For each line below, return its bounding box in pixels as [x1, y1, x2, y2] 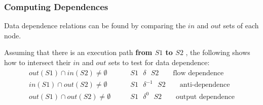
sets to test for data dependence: [108, 57, 210, 67]
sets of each [223, 20, 259, 31]
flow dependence [173, 69, 224, 77]
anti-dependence [179, 81, 230, 89]
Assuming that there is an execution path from [4, 47, 153, 58]
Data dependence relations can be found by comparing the [4, 20, 186, 31]
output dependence [176, 93, 235, 100]
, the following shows [185, 47, 250, 58]
